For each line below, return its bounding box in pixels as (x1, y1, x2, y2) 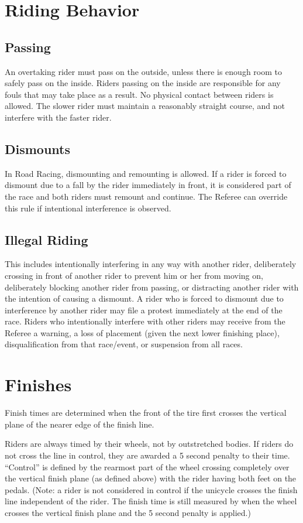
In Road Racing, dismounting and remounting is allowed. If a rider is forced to (5, 167, 287, 179)
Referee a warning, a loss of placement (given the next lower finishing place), (5, 326, 280, 339)
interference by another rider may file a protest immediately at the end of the (5, 303, 283, 316)
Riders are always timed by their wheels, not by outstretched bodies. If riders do (5, 437, 294, 450)
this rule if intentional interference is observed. (5, 201, 171, 214)
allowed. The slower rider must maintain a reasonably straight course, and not (5, 100, 285, 112)
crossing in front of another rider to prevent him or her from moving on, (5, 269, 263, 281)
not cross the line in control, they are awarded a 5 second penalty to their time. (5, 449, 290, 461)
